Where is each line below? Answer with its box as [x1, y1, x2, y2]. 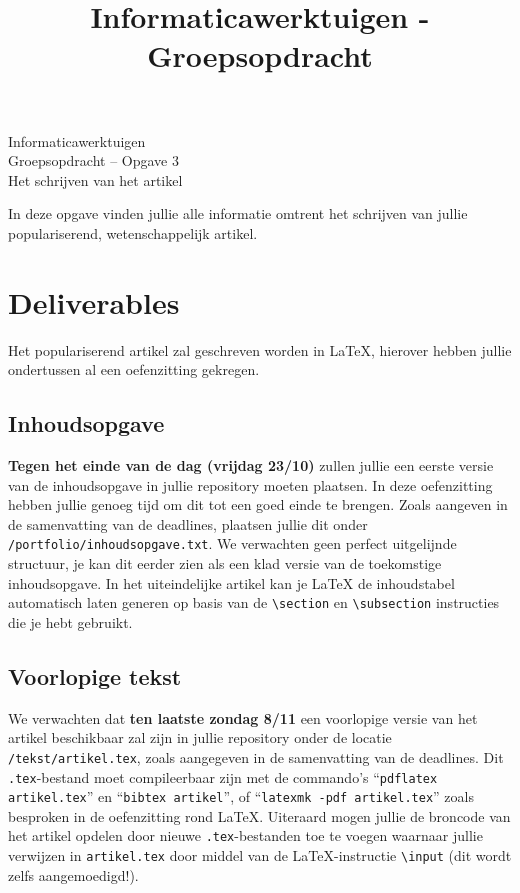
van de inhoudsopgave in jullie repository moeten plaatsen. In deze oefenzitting [8, 474, 493, 495]
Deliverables [8, 281, 180, 322]
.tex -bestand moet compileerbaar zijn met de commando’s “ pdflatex [8, 766, 438, 787]
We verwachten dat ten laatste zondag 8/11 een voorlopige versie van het [8, 707, 478, 728]
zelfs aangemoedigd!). [8, 864, 139, 885]
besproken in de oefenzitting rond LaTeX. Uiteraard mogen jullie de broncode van [8, 805, 511, 826]
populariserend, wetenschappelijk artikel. [8, 222, 258, 243]
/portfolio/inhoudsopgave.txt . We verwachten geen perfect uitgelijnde [8, 533, 457, 554]
